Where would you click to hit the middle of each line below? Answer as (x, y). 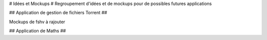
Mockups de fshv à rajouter (37, 22)
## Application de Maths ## (38, 31)
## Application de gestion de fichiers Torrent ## (58, 13)
